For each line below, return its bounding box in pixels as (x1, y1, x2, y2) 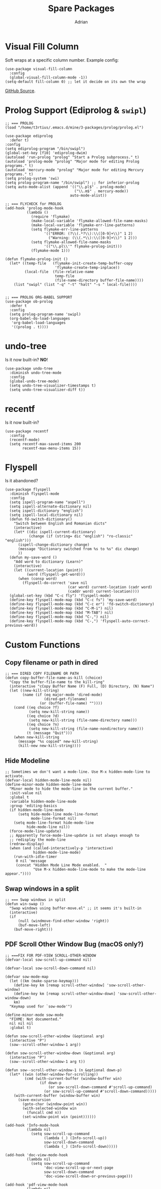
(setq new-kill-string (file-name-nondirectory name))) (29, 726, 144, 732)
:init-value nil (9, 791, 42, 796)
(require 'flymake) (30, 214, 70, 219)
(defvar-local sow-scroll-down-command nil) (5, 966, 96, 971)
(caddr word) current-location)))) (67, 589, 139, 594)
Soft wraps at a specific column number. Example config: (5, 57, 119, 63)
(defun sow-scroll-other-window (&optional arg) (5, 1034, 105, 1039)
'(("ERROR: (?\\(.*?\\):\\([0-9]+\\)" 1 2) (44, 231, 133, 236)
